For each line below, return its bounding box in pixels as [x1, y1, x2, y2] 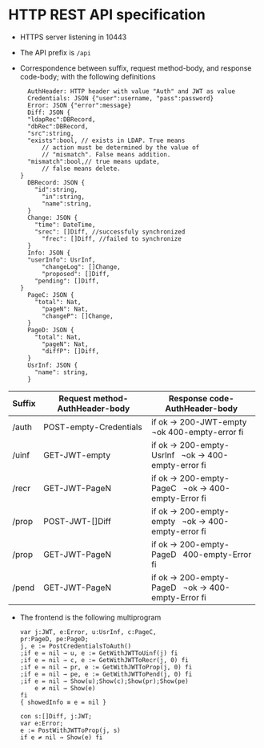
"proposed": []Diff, [41, 270, 110, 278]
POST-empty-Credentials [43, 421, 142, 433]
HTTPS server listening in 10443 [19, 32, 127, 42]
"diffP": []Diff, [41, 347, 100, 355]
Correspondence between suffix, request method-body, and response [19, 63, 252, 73]
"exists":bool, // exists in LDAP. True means [27, 136, 186, 144]
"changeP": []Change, [41, 311, 114, 320]
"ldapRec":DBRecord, [27, 115, 96, 124]
